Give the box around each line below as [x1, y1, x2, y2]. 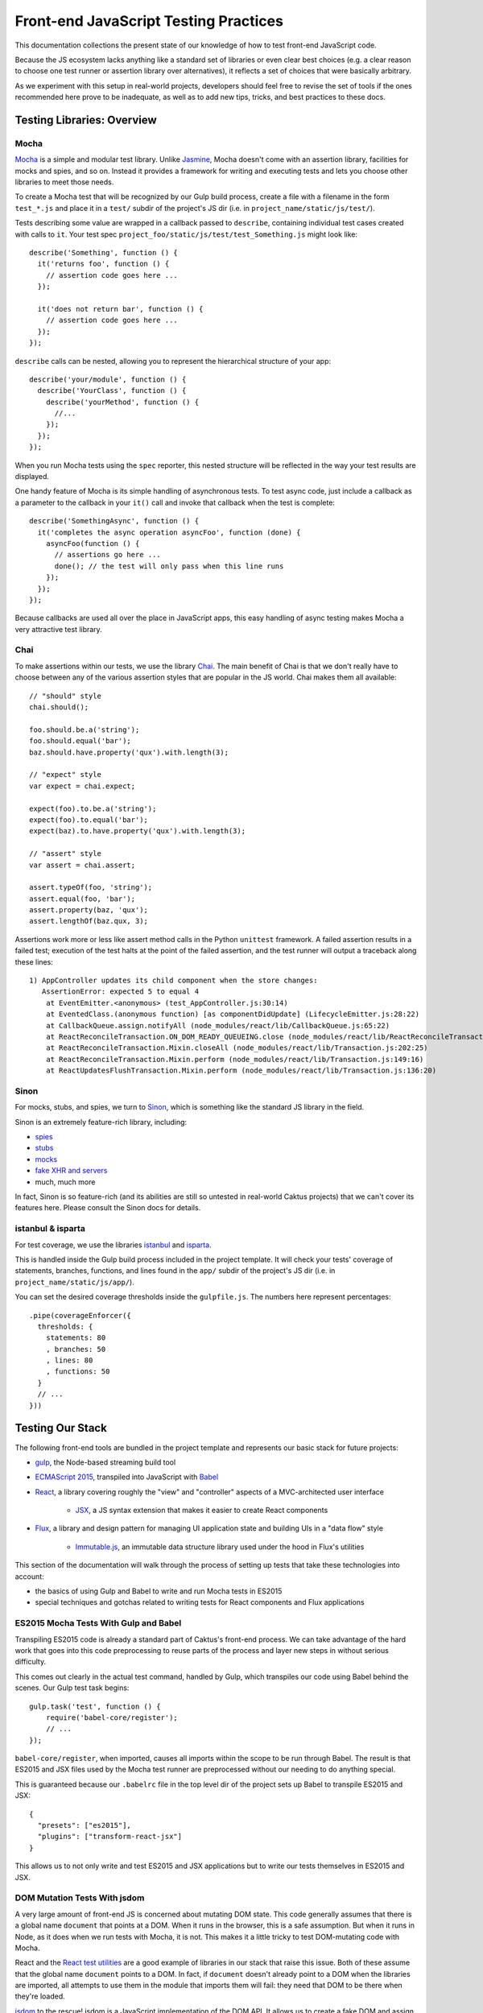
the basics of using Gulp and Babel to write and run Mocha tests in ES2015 [35, 1586, 283, 1596]
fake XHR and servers [35, 1166, 108, 1176]
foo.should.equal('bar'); [29, 737, 132, 746]
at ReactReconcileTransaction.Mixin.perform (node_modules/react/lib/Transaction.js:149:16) [45, 1055, 424, 1064]
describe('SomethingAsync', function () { [29, 516, 200, 526]
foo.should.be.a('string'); [29, 725, 140, 734]
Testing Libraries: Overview [14, 113, 157, 126]
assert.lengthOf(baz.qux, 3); [29, 916, 149, 926]
